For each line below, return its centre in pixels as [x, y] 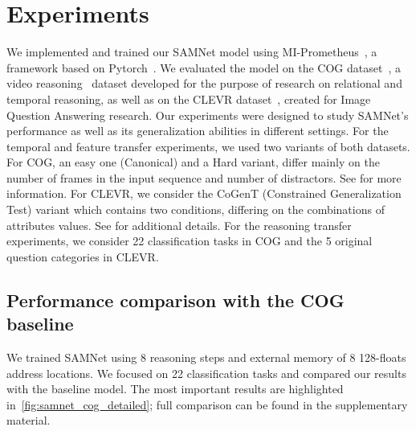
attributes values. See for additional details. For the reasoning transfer [179, 225]
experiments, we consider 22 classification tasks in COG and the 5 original [190, 241]
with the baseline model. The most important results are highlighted [175, 389]
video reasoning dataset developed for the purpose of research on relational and [204, 83]
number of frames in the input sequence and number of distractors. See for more [204, 177]
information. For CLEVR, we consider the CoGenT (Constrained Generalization [204, 193]
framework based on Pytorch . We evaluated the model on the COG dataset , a [204, 67]
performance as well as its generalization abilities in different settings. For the [198, 131]
